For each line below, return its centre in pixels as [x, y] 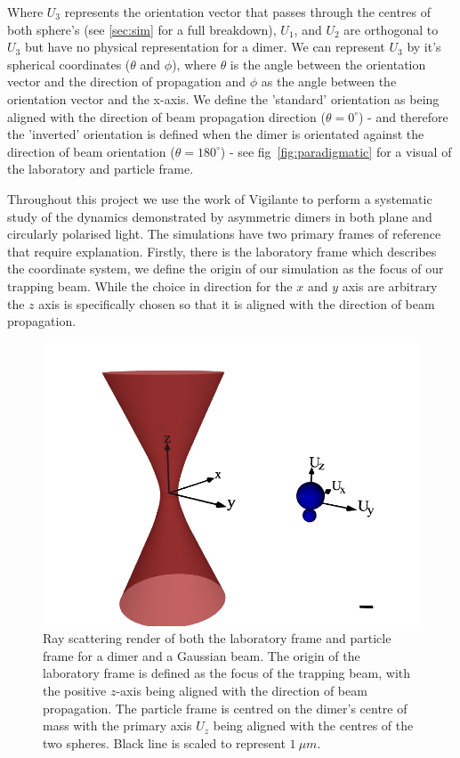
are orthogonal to [391, 29]
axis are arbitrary [390, 285]
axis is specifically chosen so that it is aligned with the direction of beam [237, 303]
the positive [75, 691]
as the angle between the [329, 82]
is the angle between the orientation [328, 64]
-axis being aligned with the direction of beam [242, 691]
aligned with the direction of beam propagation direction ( [166, 116]
